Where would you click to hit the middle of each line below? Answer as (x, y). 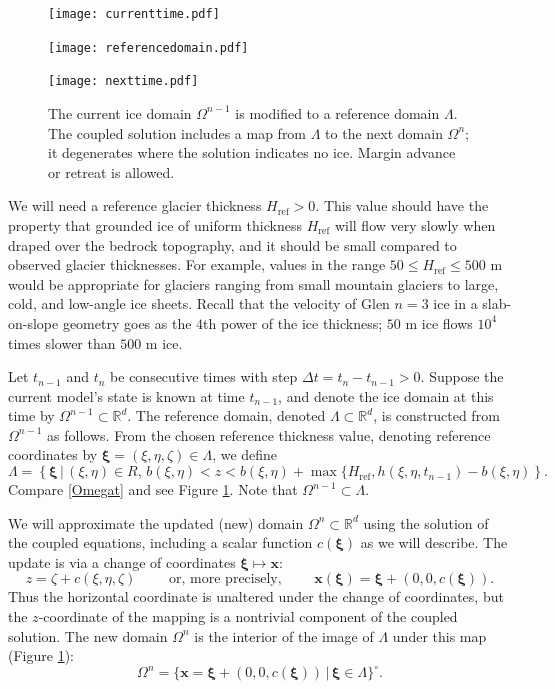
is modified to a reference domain (337, 112)
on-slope (33, 322)
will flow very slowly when (415, 224)
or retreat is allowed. (111, 171)
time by (31, 415)
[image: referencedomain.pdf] (148, 47)
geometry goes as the (127, 322)
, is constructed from (436, 415)
